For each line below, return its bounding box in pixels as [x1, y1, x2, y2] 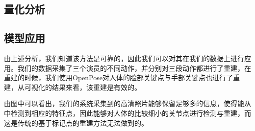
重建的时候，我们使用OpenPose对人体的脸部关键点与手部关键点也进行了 [4, 72, 233, 83]
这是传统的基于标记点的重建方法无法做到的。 [4, 117, 148, 128]
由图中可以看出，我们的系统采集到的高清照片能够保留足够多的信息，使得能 [4, 98, 244, 109]
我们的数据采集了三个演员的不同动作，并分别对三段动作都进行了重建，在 [17, 63, 251, 73]
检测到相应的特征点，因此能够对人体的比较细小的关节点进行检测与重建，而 [10, 108, 251, 118]
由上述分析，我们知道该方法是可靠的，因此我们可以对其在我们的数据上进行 [4, 53, 244, 63]
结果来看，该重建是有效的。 [51, 82, 141, 92]
